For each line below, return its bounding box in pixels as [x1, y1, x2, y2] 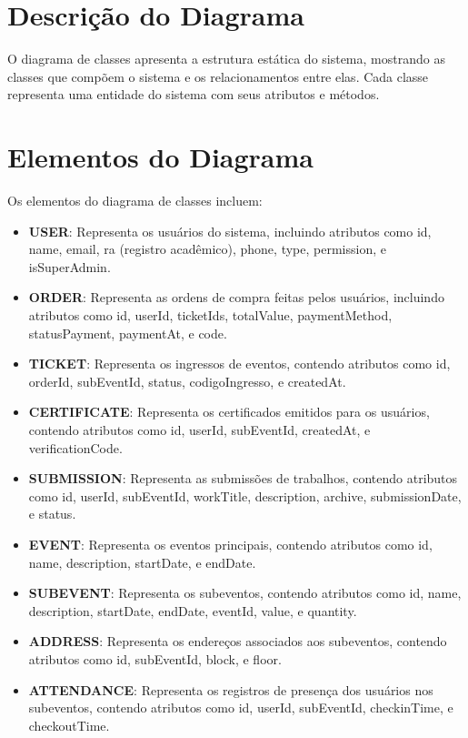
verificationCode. [28, 438, 123, 457]
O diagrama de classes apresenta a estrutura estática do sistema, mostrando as [7, 49, 445, 68]
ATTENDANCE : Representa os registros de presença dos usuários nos [28, 680, 433, 699]
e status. [28, 504, 76, 523]
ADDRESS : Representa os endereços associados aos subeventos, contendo [28, 632, 447, 651]
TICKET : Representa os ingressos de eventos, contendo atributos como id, [28, 354, 451, 373]
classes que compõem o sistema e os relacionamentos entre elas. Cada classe [7, 66, 429, 86]
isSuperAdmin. [28, 257, 111, 276]
